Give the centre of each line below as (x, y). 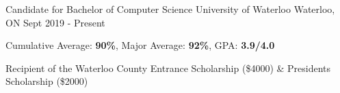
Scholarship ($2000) (47, 81)
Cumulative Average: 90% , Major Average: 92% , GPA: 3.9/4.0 (140, 45)
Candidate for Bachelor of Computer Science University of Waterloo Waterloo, (170, 9)
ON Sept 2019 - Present (55, 22)
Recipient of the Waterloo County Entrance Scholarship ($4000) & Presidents (168, 68)
